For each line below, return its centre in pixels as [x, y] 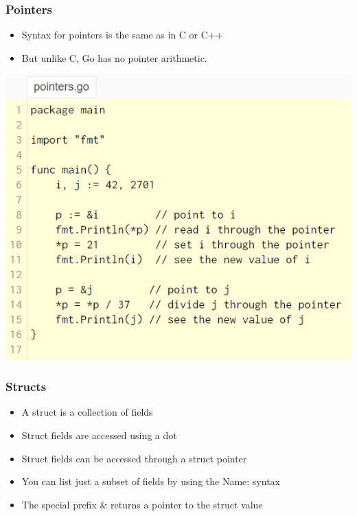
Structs [26, 386]
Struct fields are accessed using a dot [99, 435]
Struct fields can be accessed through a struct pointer [134, 458]
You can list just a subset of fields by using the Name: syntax [151, 481]
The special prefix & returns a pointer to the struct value [142, 504]
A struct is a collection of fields [87, 412]
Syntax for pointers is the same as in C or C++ [122, 35]
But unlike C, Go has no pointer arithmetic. [114, 57]
